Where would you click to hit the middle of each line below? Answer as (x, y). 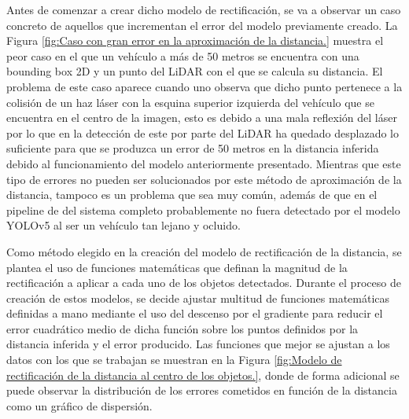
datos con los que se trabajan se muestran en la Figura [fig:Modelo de (174, 360)
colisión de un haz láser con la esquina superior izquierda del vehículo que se (190, 102)
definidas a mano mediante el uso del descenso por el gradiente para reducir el (195, 313)
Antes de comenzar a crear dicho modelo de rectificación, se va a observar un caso (204, 9)
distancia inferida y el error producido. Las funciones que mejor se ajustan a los (198, 344)
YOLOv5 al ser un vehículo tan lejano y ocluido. (123, 225)
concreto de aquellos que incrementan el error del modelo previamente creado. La (202, 25)
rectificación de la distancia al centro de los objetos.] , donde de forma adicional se (203, 375)
